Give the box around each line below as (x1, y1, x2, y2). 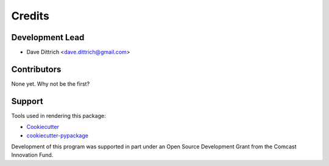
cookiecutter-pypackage (26, 131, 88, 139)
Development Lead (11, 32, 85, 43)
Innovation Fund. (11, 151, 54, 159)
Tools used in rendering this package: (11, 112, 106, 119)
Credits (11, 9, 50, 22)
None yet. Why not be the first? (11, 80, 90, 88)
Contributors (11, 64, 62, 74)
